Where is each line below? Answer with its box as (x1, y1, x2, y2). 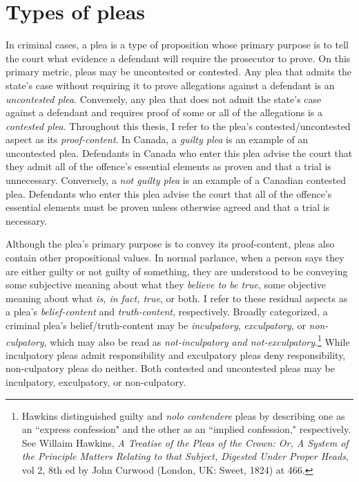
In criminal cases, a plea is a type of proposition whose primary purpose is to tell (6, 37, 349, 52)
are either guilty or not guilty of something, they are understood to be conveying (6, 263, 348, 278)
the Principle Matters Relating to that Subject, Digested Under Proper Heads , (21, 449, 349, 463)
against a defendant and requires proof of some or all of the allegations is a (6, 105, 323, 120)
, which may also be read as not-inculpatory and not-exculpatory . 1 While (43, 332, 350, 349)
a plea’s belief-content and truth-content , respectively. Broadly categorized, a (6, 304, 328, 319)
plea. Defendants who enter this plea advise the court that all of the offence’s (6, 186, 332, 201)
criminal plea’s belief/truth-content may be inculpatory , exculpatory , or (6, 318, 306, 332)
